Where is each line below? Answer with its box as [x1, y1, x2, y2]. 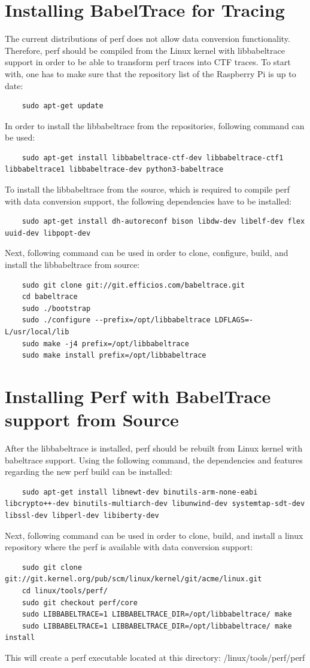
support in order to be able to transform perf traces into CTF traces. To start [5, 56, 291, 68]
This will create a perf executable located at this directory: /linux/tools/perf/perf [5, 651, 305, 663]
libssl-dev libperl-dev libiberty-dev [5, 511, 159, 520]
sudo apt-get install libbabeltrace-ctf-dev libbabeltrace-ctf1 [22, 153, 284, 162]
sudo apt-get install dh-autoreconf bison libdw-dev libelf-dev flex [22, 217, 305, 226]
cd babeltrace [22, 292, 78, 301]
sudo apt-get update [22, 102, 104, 111]
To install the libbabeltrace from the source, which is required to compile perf [5, 183, 290, 196]
